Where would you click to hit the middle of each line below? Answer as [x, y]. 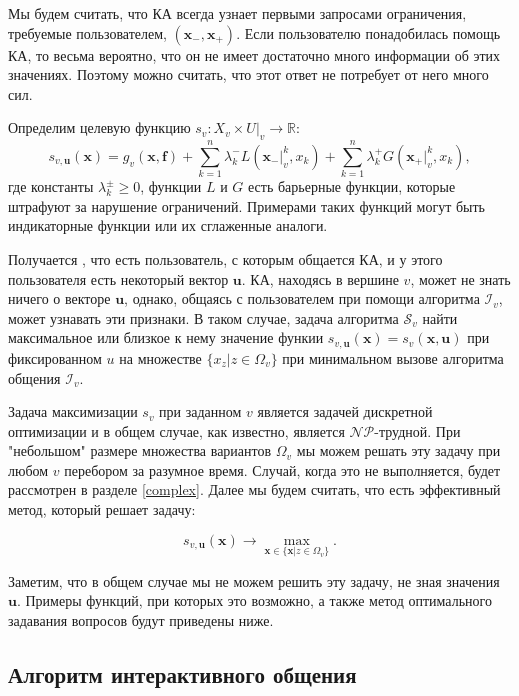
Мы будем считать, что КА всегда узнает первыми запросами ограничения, [237, 13]
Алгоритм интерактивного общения [182, 674]
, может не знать [460, 278]
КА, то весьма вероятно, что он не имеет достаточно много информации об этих [254, 54]
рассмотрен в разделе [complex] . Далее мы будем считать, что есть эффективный [254, 489]
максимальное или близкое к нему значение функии [166, 337]
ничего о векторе [59, 298]
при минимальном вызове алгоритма [393, 357]
